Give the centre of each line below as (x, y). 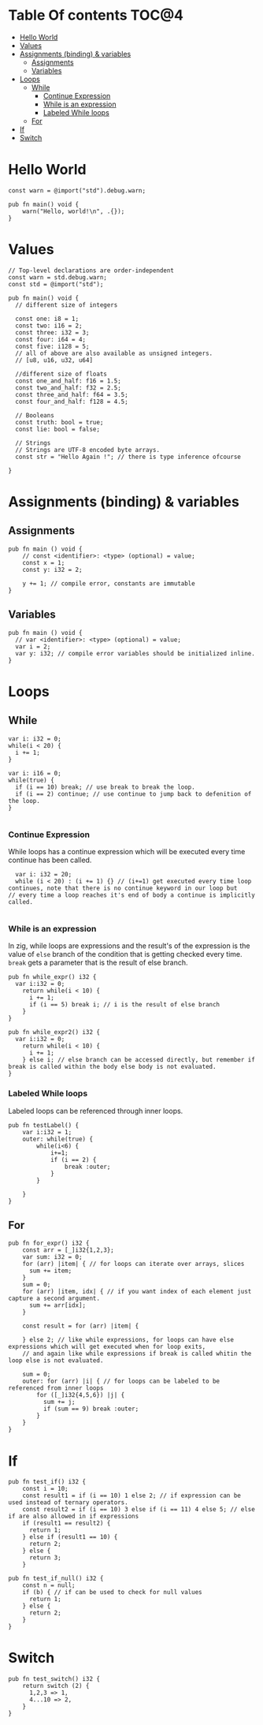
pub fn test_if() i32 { (47, 1482)
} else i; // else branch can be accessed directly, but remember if (139, 1060)
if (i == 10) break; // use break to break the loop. (105, 787)
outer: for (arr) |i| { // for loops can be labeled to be (121, 1381)
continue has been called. (50, 860)
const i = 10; (45, 1489)
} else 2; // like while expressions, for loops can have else (128, 1340)
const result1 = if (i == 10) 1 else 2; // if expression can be (132, 1496)
